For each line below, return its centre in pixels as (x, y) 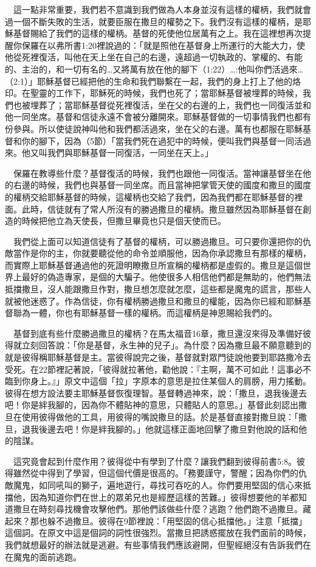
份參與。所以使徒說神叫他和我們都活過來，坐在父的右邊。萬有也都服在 (145, 128)
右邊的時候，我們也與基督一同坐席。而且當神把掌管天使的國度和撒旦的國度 (162, 185)
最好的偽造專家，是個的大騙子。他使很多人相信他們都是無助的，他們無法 (166, 277)
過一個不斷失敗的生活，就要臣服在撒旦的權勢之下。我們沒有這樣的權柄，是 (154, 21)
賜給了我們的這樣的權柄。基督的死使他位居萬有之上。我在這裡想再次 (166, 33)
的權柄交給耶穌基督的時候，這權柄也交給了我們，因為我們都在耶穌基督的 (149, 196)
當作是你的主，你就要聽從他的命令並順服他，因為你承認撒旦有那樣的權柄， (162, 253)
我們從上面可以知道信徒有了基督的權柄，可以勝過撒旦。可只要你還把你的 (158, 241)
